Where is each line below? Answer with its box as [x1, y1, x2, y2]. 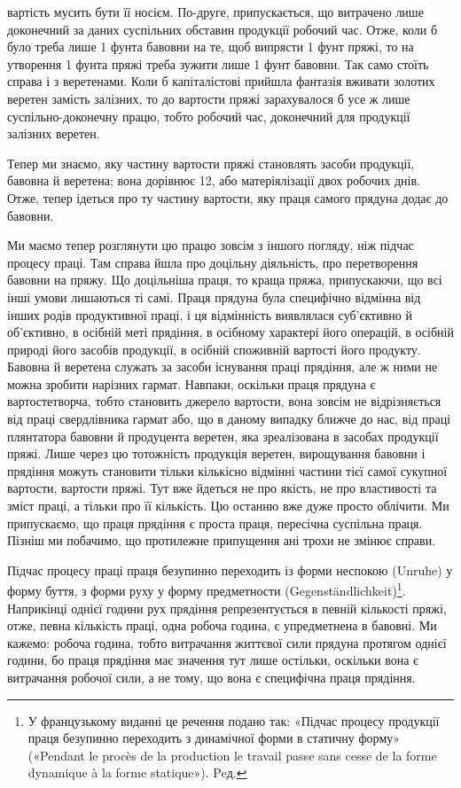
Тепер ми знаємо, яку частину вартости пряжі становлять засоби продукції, [7, 153, 415, 172]
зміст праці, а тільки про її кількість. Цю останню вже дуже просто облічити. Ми [7, 496, 449, 515]
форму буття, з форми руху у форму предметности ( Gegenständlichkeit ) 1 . [7, 579, 406, 600]
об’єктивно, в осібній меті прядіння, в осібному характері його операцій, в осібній [7, 323, 454, 341]
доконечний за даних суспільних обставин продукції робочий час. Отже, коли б [7, 20, 438, 38]
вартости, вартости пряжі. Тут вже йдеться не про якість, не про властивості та [7, 479, 437, 497]
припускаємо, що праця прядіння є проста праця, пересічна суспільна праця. [7, 513, 423, 532]
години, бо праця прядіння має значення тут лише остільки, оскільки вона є [7, 651, 419, 669]
